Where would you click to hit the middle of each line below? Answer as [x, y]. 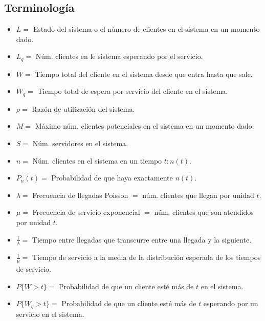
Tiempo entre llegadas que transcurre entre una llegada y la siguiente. [142, 239]
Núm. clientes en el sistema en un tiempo [97, 160]
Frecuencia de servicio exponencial [86, 212]
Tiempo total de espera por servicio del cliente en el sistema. [133, 91]
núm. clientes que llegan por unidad [198, 195]
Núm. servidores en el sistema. [80, 143]
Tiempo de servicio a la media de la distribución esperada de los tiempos [147, 257]
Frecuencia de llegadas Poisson [80, 195]
